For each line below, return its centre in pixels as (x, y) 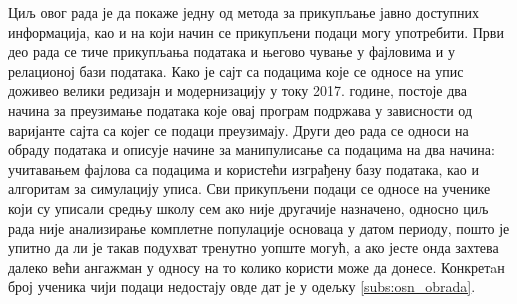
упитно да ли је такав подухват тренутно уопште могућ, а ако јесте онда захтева (253, 247)
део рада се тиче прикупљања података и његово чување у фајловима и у (231, 51)
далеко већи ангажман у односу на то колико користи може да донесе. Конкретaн (256, 266)
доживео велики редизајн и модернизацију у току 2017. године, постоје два (237, 90)
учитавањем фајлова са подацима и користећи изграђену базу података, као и (243, 168)
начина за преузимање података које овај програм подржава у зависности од (240, 109)
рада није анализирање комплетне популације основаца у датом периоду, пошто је (259, 227)
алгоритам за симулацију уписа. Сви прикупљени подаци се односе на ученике (249, 188)
